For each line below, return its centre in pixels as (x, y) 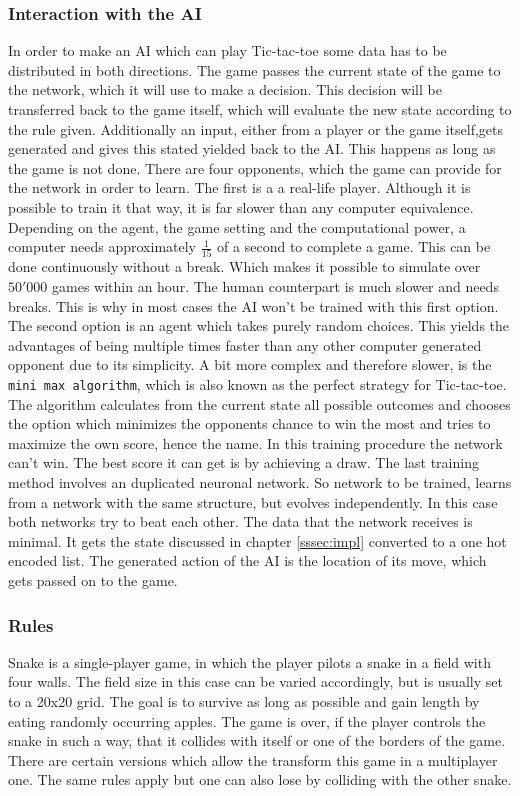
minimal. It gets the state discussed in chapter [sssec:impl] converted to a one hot (257, 540)
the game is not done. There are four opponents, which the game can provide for (255, 167)
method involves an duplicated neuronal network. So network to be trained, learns (260, 482)
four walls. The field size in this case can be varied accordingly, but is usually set (255, 681)
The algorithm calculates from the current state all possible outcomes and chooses (259, 403)
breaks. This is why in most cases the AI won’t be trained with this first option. (253, 305)
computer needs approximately (102, 246)
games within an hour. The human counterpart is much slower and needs (275, 286)
